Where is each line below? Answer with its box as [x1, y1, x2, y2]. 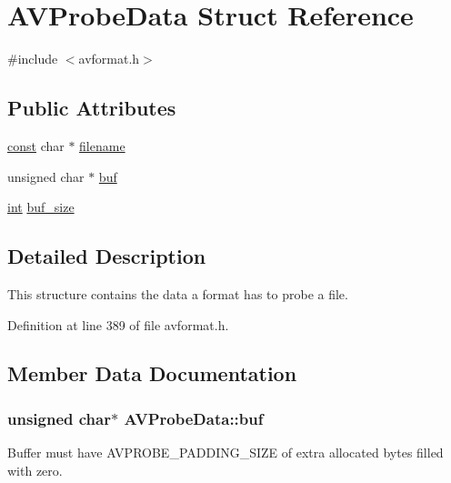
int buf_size [7, 197, 75, 216]
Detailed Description [7, 242, 206, 270]
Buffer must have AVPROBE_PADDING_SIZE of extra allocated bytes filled [7, 443, 444, 462]
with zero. [7, 460, 63, 479]
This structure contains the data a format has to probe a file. [7, 284, 348, 303]
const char [7, 136, 65, 155]
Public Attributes [7, 94, 176, 122]
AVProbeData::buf [124, 407, 264, 429]
